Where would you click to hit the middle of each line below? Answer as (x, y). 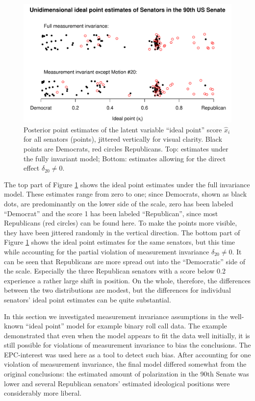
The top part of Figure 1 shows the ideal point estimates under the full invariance (127, 184)
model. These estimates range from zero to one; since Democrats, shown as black (126, 194)
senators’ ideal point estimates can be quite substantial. (88, 299)
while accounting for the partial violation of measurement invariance (107, 251)
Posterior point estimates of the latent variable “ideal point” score (123, 129)
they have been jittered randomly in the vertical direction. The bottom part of (122, 232)
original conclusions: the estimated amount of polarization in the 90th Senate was (127, 374)
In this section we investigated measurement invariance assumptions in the (116, 316)
